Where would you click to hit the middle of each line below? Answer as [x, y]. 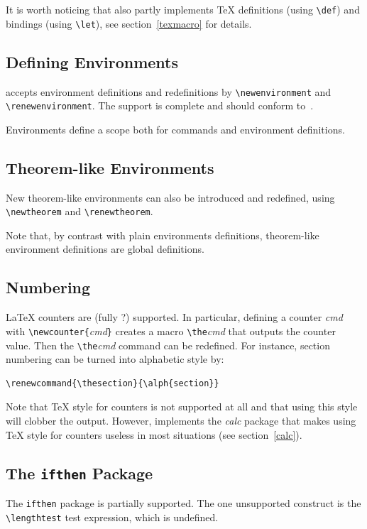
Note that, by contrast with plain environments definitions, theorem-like [163, 235]
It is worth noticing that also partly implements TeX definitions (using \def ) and [183, 9]
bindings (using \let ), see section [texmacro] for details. [129, 23]
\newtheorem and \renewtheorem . [80, 211]
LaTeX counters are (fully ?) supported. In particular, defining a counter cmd [174, 317]
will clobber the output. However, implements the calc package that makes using [181, 420]
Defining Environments [92, 61]
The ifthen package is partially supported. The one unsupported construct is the [183, 502]
